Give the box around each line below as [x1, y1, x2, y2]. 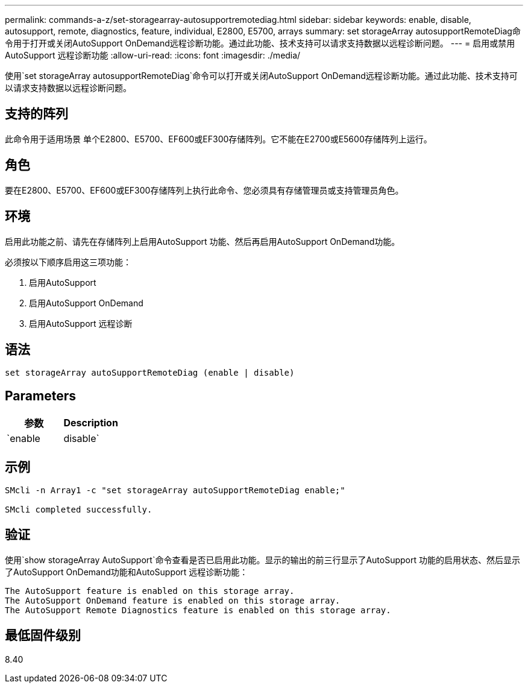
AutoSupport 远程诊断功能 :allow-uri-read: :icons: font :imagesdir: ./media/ [5, 50, 301, 60]
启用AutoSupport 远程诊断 [29, 318, 133, 329]
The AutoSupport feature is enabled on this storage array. [5, 585, 295, 596]
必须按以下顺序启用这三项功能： [5, 256, 131, 267]
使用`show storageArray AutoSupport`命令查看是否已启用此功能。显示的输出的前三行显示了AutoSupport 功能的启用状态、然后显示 [5, 554, 520, 565]
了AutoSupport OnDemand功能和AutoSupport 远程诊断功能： [5, 566, 248, 577]
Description [63, 417, 118, 429]
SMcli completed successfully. [5, 505, 152, 515]
